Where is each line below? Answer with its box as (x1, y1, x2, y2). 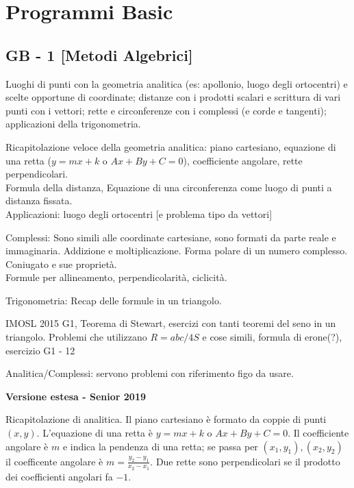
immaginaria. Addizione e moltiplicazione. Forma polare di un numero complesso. (5, 243, 348, 258)
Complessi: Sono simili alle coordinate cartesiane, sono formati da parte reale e (5, 230, 336, 244)
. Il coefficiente (288, 426, 349, 440)
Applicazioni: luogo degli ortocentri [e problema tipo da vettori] (5, 206, 273, 221)
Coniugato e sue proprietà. (5, 256, 117, 271)
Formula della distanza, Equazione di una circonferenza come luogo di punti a (5, 180, 332, 194)
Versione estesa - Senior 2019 (5, 389, 147, 403)
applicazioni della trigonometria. (5, 117, 141, 131)
